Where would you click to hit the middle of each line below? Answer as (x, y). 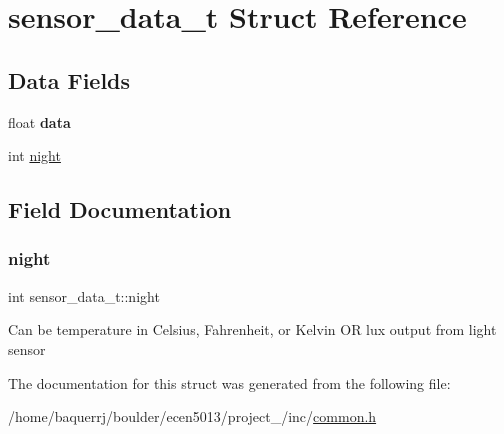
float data (39, 121)
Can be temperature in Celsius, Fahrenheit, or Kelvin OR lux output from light (252, 329)
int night (34, 155)
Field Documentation (120, 209)
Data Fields (69, 79)
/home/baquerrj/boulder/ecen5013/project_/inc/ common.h (192, 416)
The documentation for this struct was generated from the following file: (229, 382)
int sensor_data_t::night (84, 295)
